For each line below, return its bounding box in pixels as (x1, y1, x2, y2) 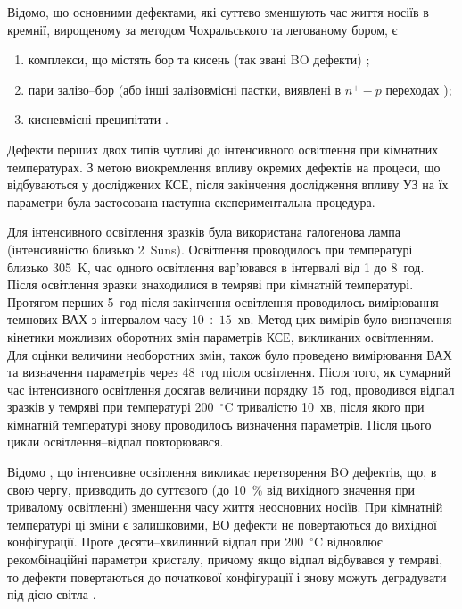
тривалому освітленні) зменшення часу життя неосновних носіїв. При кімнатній (7, 497, 443, 516)
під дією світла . (7, 585, 96, 604)
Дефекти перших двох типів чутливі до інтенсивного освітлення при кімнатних (7, 139, 439, 158)
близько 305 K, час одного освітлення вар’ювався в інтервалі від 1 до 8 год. (7, 257, 425, 276)
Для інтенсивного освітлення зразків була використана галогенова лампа (7, 222, 401, 241)
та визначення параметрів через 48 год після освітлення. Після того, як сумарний (7, 363, 451, 381)
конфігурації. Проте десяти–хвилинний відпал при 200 (7, 532, 304, 551)
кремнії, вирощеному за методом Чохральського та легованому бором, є (7, 20, 398, 38)
